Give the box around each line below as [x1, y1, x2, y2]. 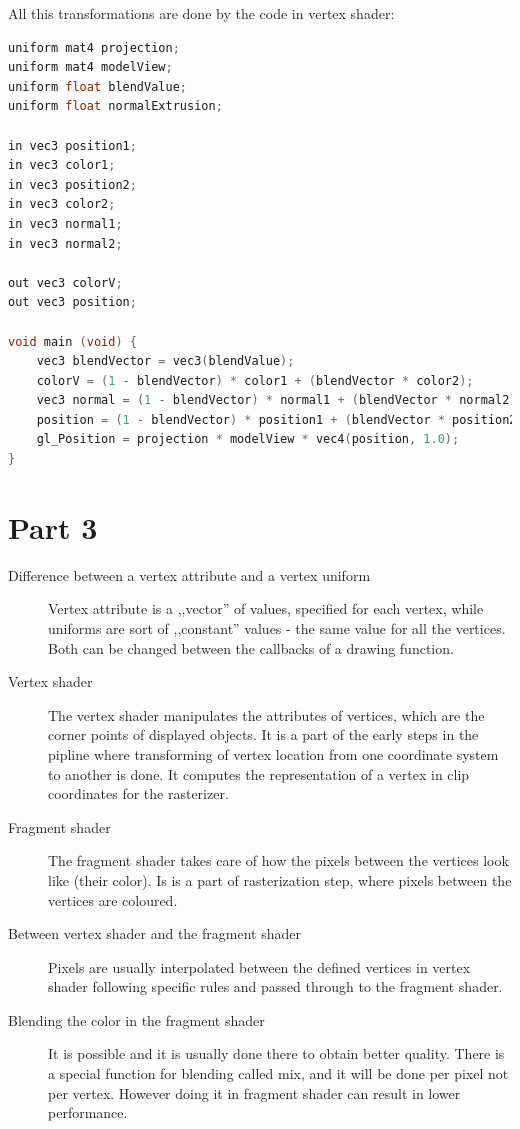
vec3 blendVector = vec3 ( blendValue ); [36, 354, 295, 369]
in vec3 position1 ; [8, 138, 137, 153]
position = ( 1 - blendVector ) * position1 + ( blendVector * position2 [36, 412, 517, 427]
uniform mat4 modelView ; [8, 60, 173, 75]
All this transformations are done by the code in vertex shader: [8, 3, 395, 23]
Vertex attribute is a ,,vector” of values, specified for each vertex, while [48, 598, 484, 619]
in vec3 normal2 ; [8, 236, 123, 251]
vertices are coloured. [48, 889, 178, 910]
